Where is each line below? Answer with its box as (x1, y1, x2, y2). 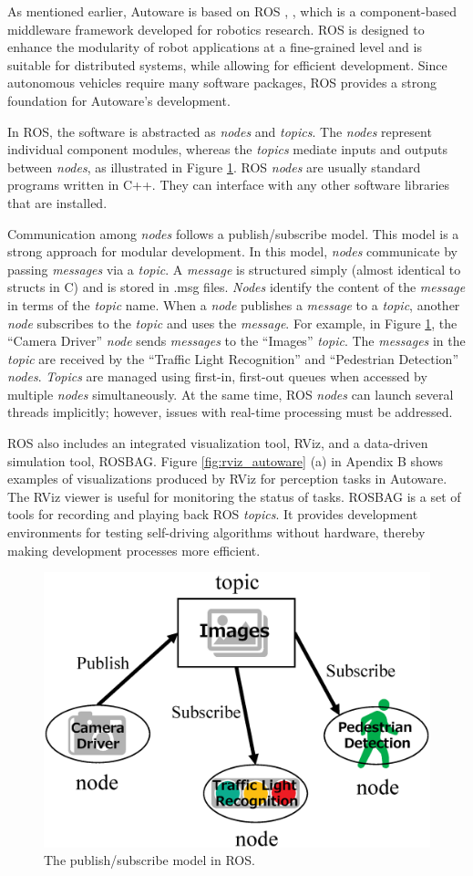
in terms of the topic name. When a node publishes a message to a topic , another (7, 295, 460, 314)
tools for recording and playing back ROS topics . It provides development (7, 505, 418, 524)
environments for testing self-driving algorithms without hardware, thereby (7, 523, 426, 542)
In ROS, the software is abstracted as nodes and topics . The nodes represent (7, 121, 432, 141)
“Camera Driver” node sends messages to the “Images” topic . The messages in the (7, 331, 466, 350)
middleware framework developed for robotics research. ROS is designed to (7, 19, 425, 38)
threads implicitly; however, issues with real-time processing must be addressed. (7, 402, 453, 422)
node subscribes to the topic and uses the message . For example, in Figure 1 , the (7, 313, 458, 332)
